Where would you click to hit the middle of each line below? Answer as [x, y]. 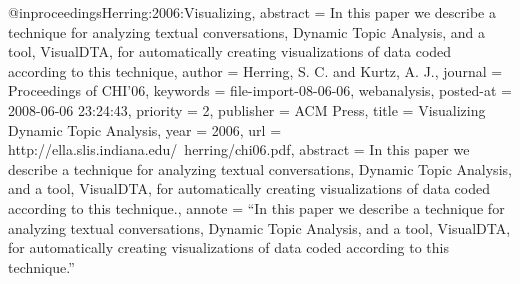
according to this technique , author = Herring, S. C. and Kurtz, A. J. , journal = [255, 70]
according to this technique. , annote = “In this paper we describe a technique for [256, 207]
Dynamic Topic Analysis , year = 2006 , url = [145, 129]
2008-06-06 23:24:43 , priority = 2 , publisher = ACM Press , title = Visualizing [247, 109]
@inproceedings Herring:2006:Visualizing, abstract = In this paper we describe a [252, 12]
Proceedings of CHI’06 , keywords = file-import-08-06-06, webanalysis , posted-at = [260, 90]
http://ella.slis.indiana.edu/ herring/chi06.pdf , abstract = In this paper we [239, 149]
